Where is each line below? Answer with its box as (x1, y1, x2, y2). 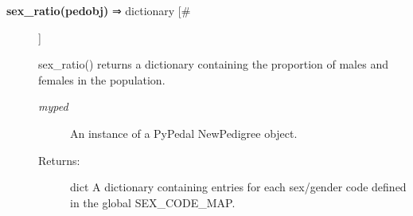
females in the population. (38, 71, 166, 88)
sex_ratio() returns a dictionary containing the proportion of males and (38, 56, 388, 73)
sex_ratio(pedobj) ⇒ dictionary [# (6, 2, 191, 18)
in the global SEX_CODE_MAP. (70, 194, 236, 210)
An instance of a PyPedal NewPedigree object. (70, 124, 298, 141)
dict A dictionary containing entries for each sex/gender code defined (70, 179, 407, 195)
